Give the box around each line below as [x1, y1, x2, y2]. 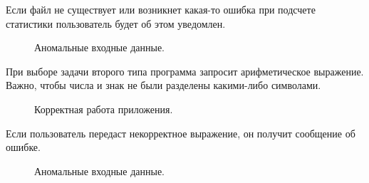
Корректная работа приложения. [34, 101, 173, 116]
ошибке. [6, 140, 41, 155]
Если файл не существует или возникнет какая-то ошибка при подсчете [6, 2, 316, 16]
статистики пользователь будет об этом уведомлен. [6, 16, 226, 31]
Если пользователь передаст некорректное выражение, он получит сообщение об [6, 125, 355, 140]
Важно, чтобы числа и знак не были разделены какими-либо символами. [6, 78, 321, 93]
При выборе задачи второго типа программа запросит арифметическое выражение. [6, 63, 364, 78]
